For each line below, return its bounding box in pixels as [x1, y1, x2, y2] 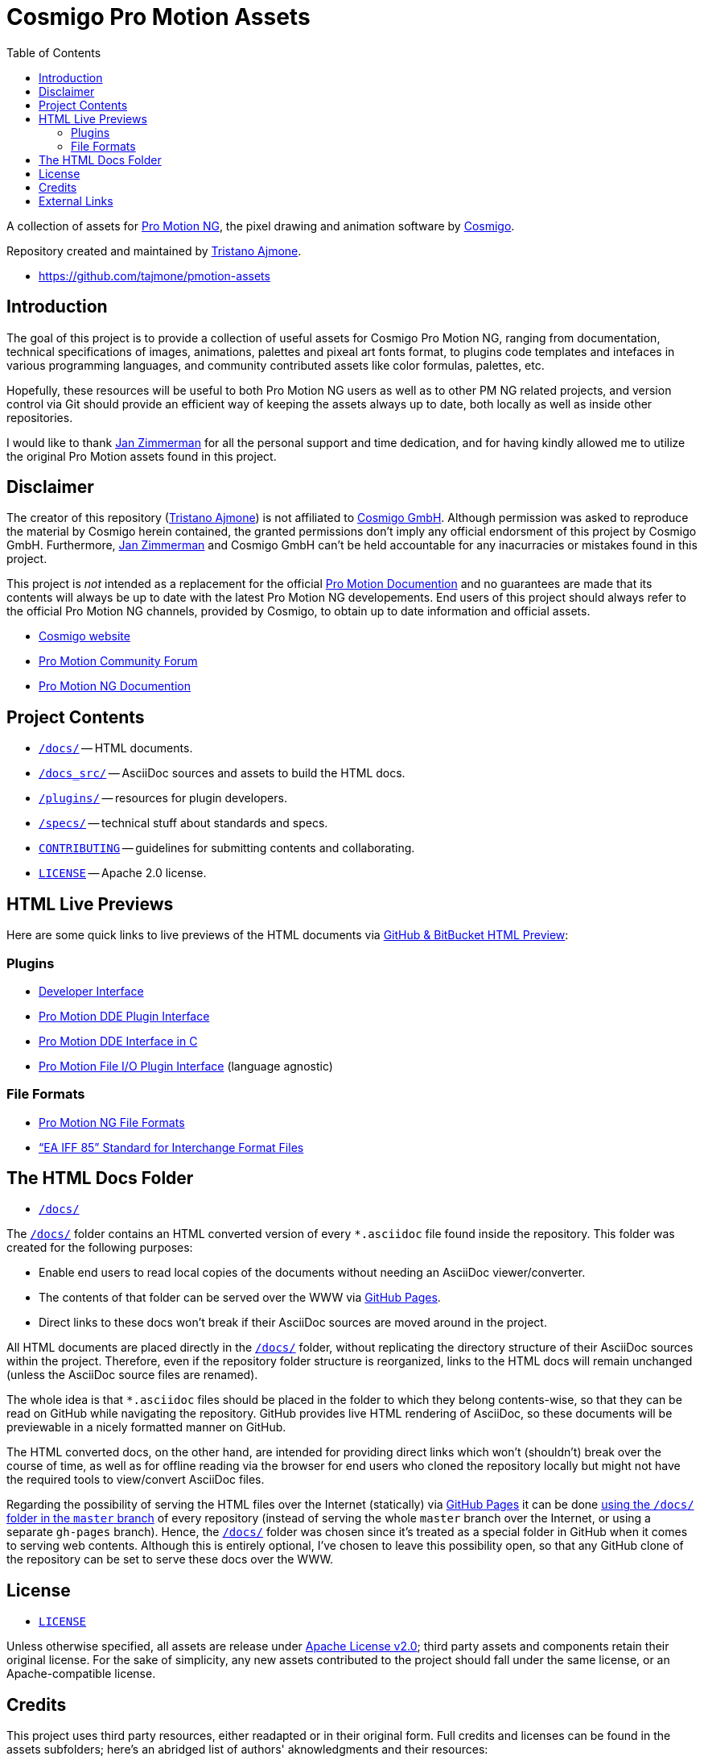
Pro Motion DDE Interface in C [39, 1033, 198, 1048]
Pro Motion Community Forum [39, 654, 198, 669]
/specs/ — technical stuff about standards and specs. [39, 816, 328, 830]
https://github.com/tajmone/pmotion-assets [39, 268, 270, 283]
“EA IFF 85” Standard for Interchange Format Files [39, 1140, 304, 1154]
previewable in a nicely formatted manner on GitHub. [6, 1420, 286, 1435]
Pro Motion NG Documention [39, 679, 191, 694]
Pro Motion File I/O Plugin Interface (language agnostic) [39, 1058, 333, 1073]
